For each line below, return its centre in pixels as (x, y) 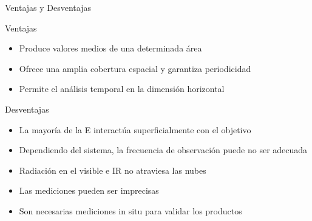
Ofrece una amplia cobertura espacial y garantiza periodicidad (135, 68)
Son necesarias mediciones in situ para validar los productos (131, 210)
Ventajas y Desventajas (48, 7)
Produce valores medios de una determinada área (110, 48)
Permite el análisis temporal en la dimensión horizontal (122, 89)
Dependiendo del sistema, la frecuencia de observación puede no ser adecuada (163, 150)
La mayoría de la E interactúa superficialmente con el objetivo (135, 129)
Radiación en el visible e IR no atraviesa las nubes (113, 170)
